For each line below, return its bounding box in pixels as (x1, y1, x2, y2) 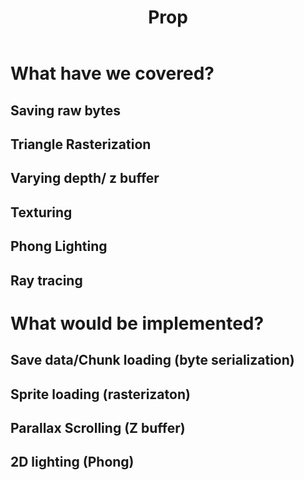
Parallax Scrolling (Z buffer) (10, 419, 186, 436)
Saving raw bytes (10, 102, 122, 119)
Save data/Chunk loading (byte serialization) (10, 352, 295, 369)
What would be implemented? (10, 312, 265, 335)
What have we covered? (10, 62, 215, 85)
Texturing (10, 204, 73, 221)
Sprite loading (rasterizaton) (10, 386, 191, 403)
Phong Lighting (10, 238, 108, 255)
